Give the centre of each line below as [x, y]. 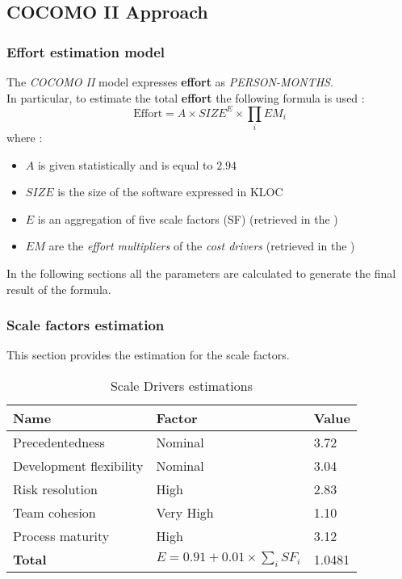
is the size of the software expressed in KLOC [170, 192]
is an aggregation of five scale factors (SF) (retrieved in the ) [188, 218]
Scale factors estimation [86, 325]
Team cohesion [54, 512]
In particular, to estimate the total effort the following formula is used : [186, 97]
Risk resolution [55, 489]
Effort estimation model [86, 51]
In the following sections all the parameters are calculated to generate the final [201, 273]
